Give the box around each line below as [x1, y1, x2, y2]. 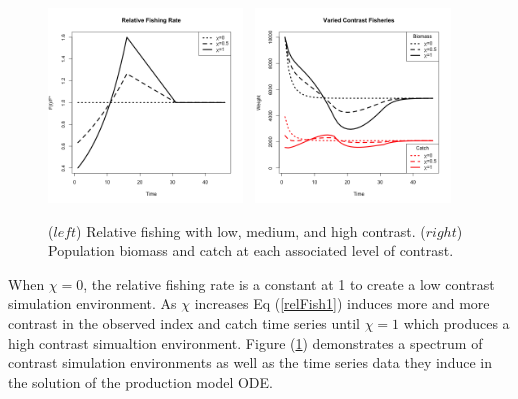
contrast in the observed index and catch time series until [8, 313, 360, 333]
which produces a [403, 313, 510, 333]
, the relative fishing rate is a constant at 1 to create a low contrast [83, 273, 495, 294]
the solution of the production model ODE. [8, 371, 273, 392]
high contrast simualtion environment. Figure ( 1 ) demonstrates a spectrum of [8, 332, 483, 353]
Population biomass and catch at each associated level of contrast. [48, 240, 454, 261]
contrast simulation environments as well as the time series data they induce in [8, 352, 492, 373]
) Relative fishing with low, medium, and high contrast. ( [76, 220, 426, 241]
